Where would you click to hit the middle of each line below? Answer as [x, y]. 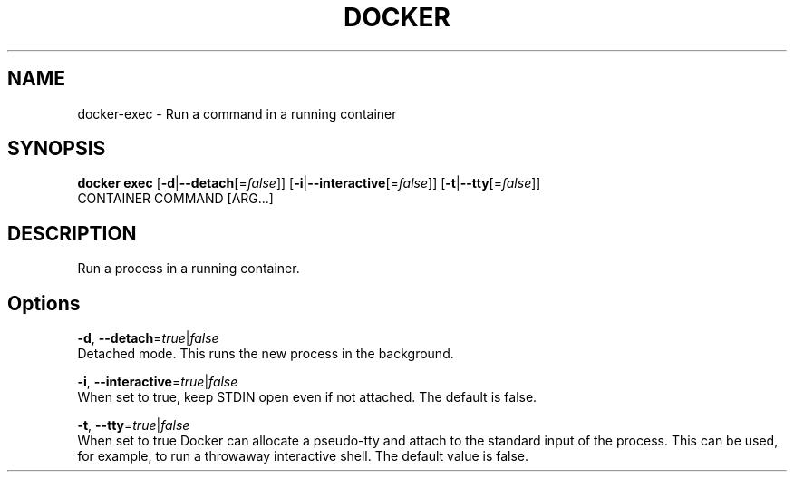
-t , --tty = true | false [134, 425]
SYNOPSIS [57, 149]
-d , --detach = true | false [148, 338]
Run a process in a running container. [189, 269]
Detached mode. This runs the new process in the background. [266, 354]
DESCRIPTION [72, 233]
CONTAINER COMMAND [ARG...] [175, 199]
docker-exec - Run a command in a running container [237, 113]
